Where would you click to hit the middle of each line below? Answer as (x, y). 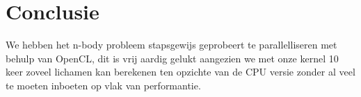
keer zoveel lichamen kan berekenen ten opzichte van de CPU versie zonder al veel (180, 72)
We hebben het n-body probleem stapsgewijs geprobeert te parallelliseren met (171, 45)
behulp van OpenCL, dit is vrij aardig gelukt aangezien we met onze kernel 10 (172, 58)
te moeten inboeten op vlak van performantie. (103, 85)
